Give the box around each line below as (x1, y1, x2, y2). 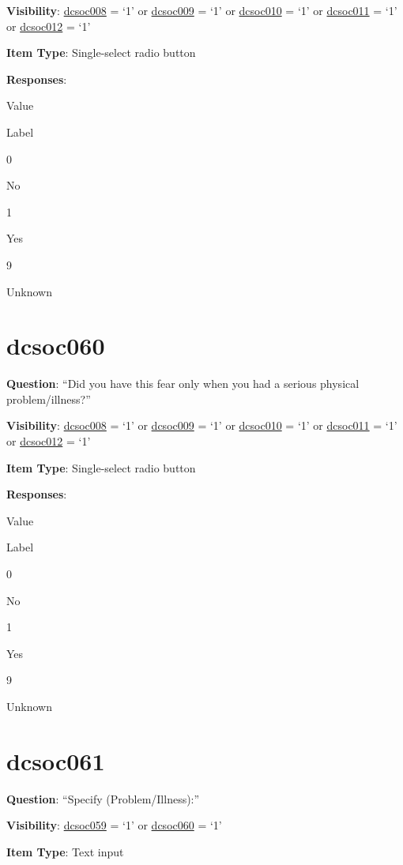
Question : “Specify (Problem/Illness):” (6, 790, 200, 807)
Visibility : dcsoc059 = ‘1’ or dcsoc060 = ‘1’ (6, 817, 222, 833)
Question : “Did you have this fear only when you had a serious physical (6, 375, 360, 392)
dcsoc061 (6, 744, 105, 777)
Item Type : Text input (6, 843, 124, 859)
